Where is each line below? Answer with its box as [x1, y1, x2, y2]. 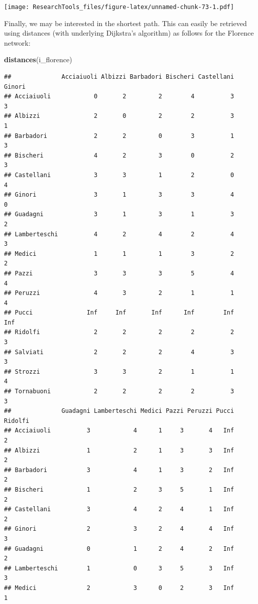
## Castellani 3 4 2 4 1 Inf [4, 506, 234, 513]
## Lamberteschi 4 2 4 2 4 [4, 230, 234, 238]
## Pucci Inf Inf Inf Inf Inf [4, 309, 234, 317]
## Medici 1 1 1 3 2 [4, 250, 234, 257]
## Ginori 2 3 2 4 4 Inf [4, 525, 234, 533]
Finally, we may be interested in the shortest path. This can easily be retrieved [4, 18, 247, 28]
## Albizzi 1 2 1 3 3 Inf [4, 446, 234, 454]
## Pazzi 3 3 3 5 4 [4, 269, 234, 277]
